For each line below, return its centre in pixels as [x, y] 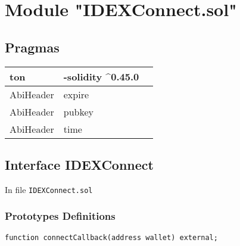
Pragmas [32, 47]
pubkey [78, 111]
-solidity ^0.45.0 [101, 76]
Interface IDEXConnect [79, 164]
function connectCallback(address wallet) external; [111, 237]
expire [76, 94]
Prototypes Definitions [60, 216]
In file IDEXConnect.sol [49, 189]
